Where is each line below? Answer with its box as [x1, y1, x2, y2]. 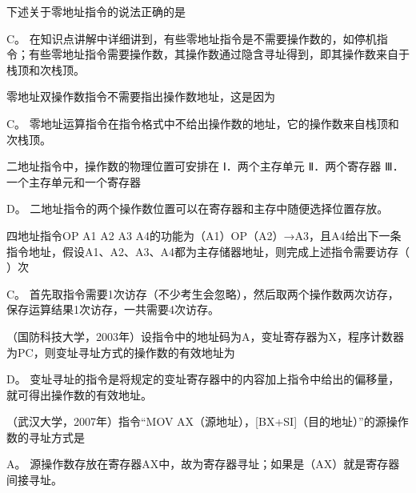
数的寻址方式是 [6, 428, 85, 445]
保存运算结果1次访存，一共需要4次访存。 [6, 301, 219, 318]
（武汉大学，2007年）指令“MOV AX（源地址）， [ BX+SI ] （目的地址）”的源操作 [6, 413, 409, 430]
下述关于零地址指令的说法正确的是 [6, 3, 186, 19]
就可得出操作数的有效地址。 [6, 386, 152, 403]
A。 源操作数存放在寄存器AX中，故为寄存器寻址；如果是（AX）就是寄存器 [6, 455, 400, 472]
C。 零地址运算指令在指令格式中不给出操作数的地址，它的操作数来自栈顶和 [6, 114, 399, 131]
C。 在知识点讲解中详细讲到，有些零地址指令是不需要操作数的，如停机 [6, 30, 377, 46]
